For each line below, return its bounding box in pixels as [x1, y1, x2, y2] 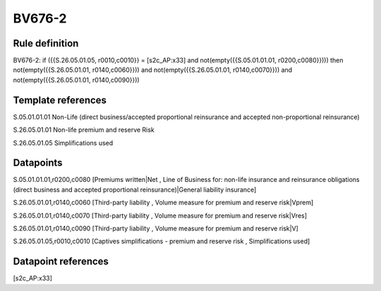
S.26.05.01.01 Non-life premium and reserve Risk [13, 125, 155, 134]
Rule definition [13, 37, 79, 49]
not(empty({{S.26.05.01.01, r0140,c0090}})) [13, 75, 140, 84]
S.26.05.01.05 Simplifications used [13, 138, 114, 147]
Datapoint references [13, 256, 109, 268]
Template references [13, 94, 107, 106]
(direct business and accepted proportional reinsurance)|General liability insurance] [13, 185, 257, 194]
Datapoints [13, 157, 63, 169]
